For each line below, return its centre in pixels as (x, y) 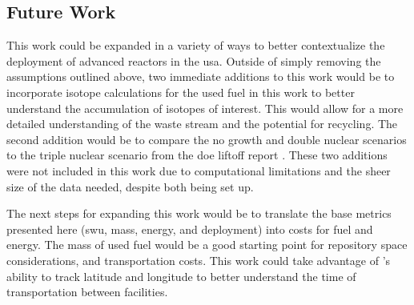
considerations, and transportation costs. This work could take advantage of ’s (199, 260)
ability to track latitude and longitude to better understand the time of (181, 276)
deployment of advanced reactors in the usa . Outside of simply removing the (194, 60)
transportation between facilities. (87, 292)
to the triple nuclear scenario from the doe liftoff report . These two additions (197, 155)
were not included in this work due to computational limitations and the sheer (199, 170)
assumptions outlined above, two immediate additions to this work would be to (201, 76)
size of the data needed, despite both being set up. (130, 186)
